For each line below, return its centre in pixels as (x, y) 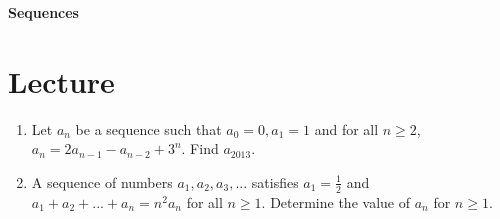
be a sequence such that (148, 128)
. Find (200, 148)
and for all (346, 128)
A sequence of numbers (102, 181)
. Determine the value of (335, 201)
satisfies (275, 181)
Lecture (61, 80)
